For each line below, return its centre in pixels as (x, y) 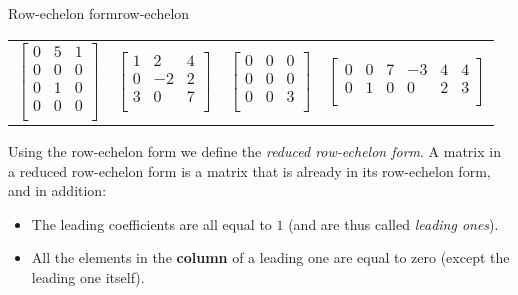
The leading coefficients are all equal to (151, 223)
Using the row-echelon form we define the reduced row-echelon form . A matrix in (254, 150)
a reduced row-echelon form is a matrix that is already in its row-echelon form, (249, 170)
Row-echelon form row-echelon (99, 13)
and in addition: (57, 190)
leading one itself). (88, 276)
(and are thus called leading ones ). (393, 223)
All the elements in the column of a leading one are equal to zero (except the (270, 257)
